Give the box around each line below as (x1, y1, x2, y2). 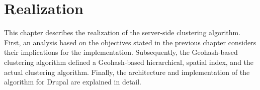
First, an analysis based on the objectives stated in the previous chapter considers (4, 37, 256, 47)
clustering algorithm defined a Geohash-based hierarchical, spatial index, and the (4, 56, 254, 67)
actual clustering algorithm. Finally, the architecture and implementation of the (4, 66, 250, 77)
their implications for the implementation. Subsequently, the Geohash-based (4, 47, 238, 57)
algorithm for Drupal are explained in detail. (4, 76, 142, 87)
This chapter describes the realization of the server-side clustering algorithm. (4, 27, 241, 38)
